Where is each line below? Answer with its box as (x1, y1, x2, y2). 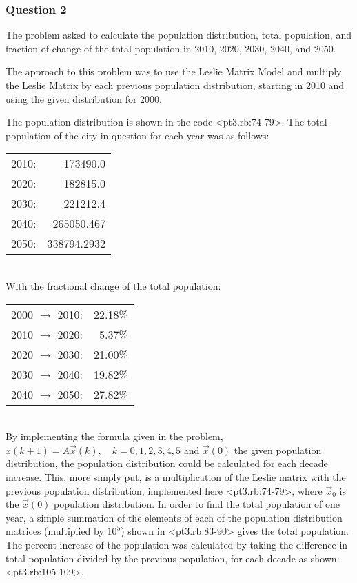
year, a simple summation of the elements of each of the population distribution (6, 510, 343, 524)
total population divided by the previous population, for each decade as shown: (6, 551, 340, 565)
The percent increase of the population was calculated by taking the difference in (6, 537, 348, 551)
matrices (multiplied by (6, 524, 104, 538)
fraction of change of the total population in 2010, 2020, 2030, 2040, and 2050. (6, 41, 336, 55)
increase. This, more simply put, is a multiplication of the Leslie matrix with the (6, 469, 346, 484)
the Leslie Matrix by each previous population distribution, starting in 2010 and (6, 78, 345, 92)
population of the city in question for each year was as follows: (6, 128, 269, 142)
